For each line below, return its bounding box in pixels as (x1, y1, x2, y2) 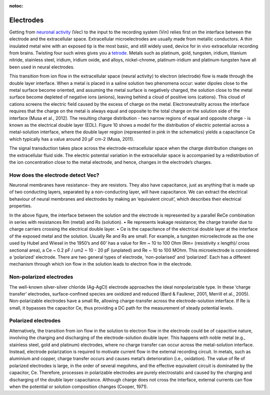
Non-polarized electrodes (9, 274, 73, 281)
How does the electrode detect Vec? (9, 171, 99, 178)
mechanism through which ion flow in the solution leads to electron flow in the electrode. (9, 261, 192, 267)
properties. (9, 203, 32, 209)
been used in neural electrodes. (9, 64, 75, 70)
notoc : (9, 3, 23, 8)
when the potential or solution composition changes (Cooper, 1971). (9, 384, 148, 390)
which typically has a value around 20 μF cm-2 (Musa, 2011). (9, 136, 134, 142)
